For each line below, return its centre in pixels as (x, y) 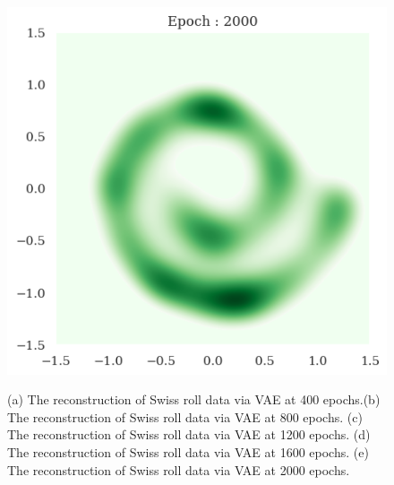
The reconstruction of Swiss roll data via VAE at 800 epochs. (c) (185, 416)
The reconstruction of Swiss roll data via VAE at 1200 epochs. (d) (189, 434)
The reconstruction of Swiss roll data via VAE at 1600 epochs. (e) (188, 451)
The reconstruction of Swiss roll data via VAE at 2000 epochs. (179, 469)
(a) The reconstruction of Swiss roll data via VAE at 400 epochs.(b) (194, 399)
